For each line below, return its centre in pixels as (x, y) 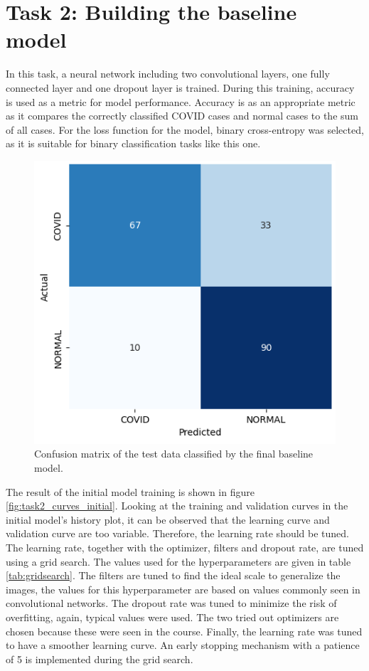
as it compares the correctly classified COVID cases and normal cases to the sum (182, 116)
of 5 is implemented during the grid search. (100, 659)
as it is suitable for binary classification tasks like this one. (133, 143)
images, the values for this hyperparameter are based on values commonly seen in (183, 589)
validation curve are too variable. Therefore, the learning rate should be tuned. (177, 533)
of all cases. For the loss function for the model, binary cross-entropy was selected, (185, 129)
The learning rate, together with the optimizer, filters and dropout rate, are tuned (185, 547)
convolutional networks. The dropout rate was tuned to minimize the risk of (171, 603)
